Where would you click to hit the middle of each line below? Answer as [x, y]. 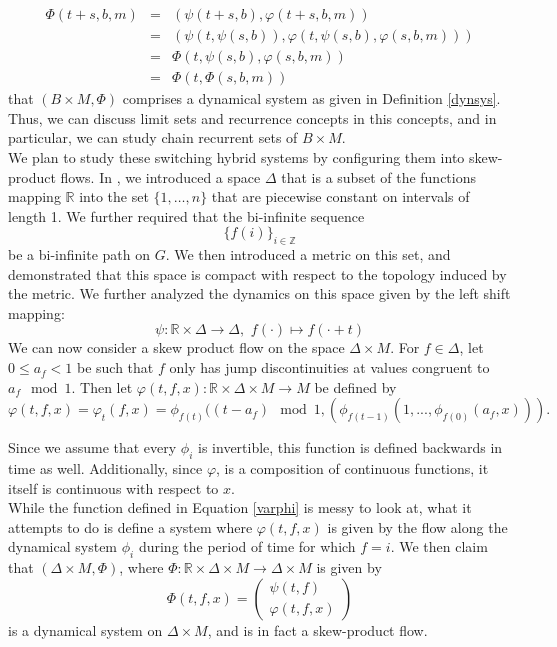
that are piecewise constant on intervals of [340, 196]
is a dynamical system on [85, 629]
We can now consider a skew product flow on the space [176, 347]
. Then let [102, 386]
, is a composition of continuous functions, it [352, 468]
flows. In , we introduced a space [160, 176]
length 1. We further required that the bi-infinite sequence [186, 215]
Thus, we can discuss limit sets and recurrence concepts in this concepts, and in [252, 117]
